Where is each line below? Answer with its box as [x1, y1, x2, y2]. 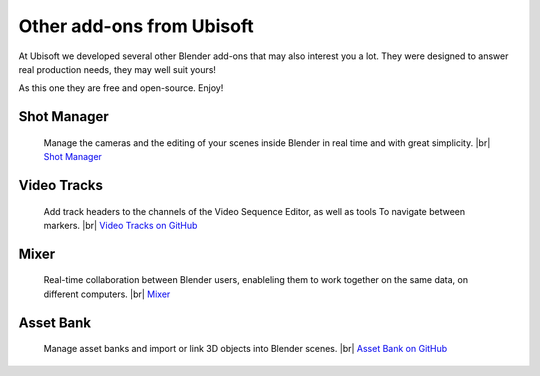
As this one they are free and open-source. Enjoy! [18, 82, 224, 94]
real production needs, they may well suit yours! [18, 63, 217, 75]
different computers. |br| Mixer [43, 288, 171, 300]
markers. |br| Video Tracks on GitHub [43, 219, 198, 231]
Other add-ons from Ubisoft [18, 15, 254, 37]
